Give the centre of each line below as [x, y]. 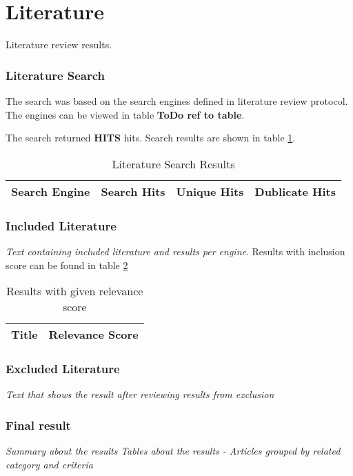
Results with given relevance [75, 291]
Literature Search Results [173, 163]
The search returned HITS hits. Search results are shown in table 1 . [151, 138]
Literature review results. [59, 44]
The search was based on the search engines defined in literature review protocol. [177, 100]
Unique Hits [210, 191]
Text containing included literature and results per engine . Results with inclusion [175, 251]
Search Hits [133, 191]
